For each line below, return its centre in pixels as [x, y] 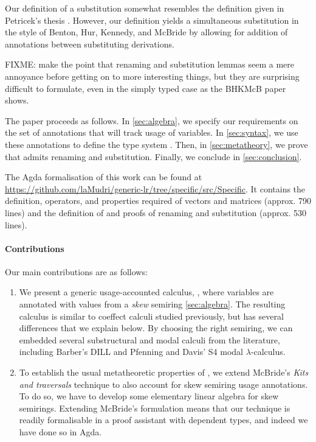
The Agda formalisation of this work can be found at [104, 177]
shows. [17, 100]
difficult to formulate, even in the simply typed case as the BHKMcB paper [146, 88]
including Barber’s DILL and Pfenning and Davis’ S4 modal [131, 352]
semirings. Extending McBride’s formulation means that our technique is [155, 408]
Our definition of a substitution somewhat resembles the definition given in [145, 8]
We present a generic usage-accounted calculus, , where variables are [146, 292]
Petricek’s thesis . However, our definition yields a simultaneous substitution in [152, 20]
